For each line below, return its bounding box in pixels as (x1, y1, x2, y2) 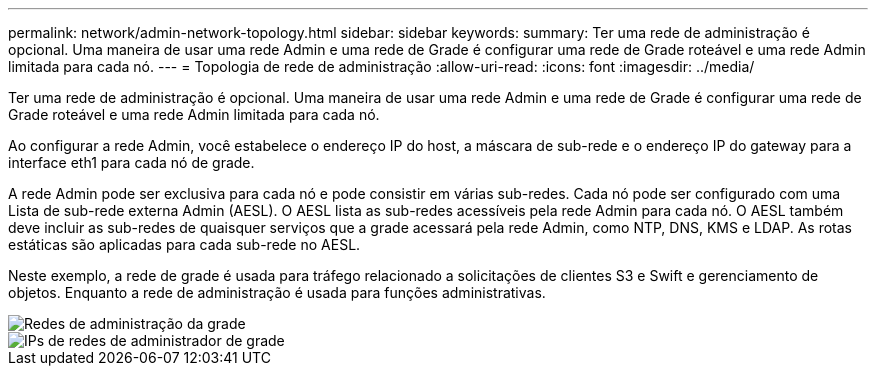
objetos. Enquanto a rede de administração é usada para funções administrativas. (8, 284, 546, 301)
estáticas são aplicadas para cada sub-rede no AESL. (8, 236, 361, 253)
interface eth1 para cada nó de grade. (8, 154, 255, 171)
